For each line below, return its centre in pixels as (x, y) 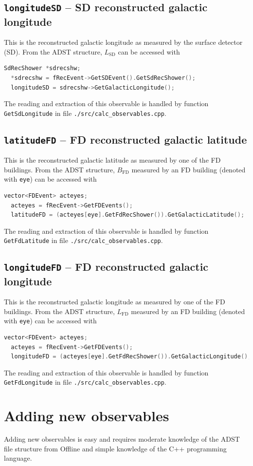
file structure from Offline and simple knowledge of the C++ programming (115, 448)
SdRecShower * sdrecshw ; (42, 68)
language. (18, 458)
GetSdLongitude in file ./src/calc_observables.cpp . (85, 113)
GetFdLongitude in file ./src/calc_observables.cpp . (85, 382)
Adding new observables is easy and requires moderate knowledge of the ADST (122, 439)
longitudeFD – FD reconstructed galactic (106, 267)
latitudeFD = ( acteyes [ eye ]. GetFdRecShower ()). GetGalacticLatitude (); (128, 215)
